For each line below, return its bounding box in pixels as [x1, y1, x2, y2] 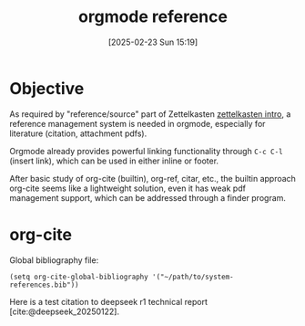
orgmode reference [78, 6, 228, 27]
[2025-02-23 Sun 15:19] [107, 37, 198, 47]
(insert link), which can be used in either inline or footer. [9, 155, 219, 166]
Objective [9, 78, 85, 99]
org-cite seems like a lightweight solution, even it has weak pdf [9, 183, 246, 194]
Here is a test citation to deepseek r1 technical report [9, 296, 208, 307]
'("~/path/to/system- [151, 272, 234, 281]
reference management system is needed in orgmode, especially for [9, 118, 266, 129]
